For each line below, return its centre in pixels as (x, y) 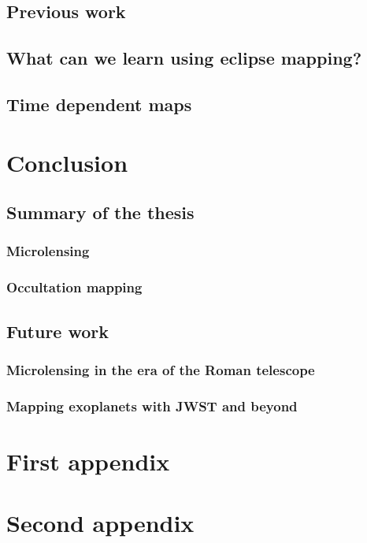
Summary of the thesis (100, 212)
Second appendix (100, 523)
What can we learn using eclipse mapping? (184, 58)
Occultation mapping (74, 287)
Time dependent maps (99, 104)
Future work (58, 331)
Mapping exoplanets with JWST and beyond (152, 405)
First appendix (88, 461)
